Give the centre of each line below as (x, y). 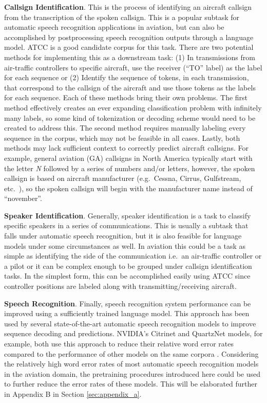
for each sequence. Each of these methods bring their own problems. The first (126, 97)
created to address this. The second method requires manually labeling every (125, 128)
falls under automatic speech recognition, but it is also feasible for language (123, 236)
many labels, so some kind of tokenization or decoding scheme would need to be (130, 117)
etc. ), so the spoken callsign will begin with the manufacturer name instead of (128, 188)
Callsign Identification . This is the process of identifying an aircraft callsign (128, 7)
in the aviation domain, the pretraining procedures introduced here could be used (132, 373)
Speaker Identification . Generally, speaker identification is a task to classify (128, 215)
